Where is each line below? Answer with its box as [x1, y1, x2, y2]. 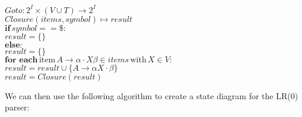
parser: [5, 101, 30, 113]
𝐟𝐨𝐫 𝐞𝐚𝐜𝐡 [5, 55, 38, 64]
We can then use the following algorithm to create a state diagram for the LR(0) [5, 89, 298, 102]
